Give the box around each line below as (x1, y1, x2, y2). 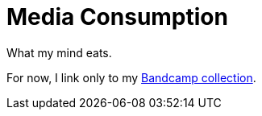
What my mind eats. (6, 45, 112, 60)
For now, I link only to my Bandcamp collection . (6, 70, 256, 85)
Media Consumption (6, 3, 228, 31)
